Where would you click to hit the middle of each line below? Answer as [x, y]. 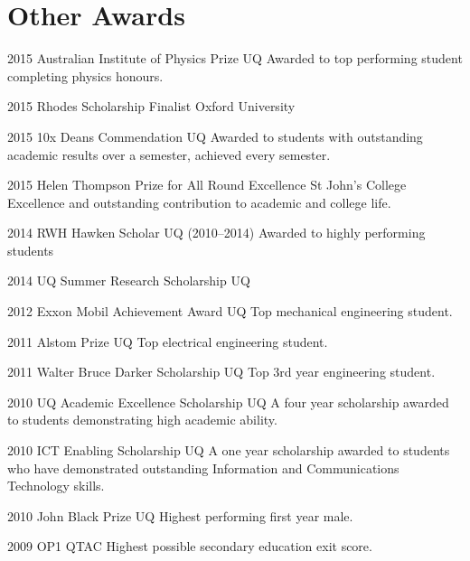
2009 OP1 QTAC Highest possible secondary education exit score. [190, 546]
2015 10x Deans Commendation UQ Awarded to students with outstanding [215, 136]
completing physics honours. [85, 75]
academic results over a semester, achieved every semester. [169, 154]
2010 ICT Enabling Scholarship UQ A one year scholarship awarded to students [229, 450]
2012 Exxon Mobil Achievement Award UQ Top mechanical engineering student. [230, 311]
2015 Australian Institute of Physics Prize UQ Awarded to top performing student [235, 58]
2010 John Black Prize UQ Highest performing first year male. [180, 515]
